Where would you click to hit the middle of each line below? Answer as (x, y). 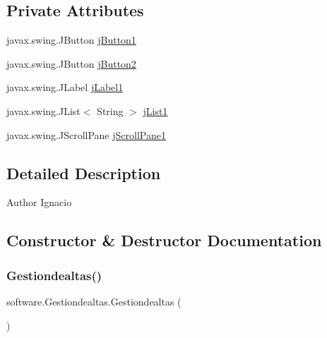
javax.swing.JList (43, 110)
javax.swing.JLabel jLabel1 (65, 87)
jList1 (155, 110)
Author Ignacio (39, 202)
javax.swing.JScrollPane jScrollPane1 (86, 134)
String (110, 110)
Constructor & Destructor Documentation (164, 240)
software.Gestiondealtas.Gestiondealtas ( (94, 301)
